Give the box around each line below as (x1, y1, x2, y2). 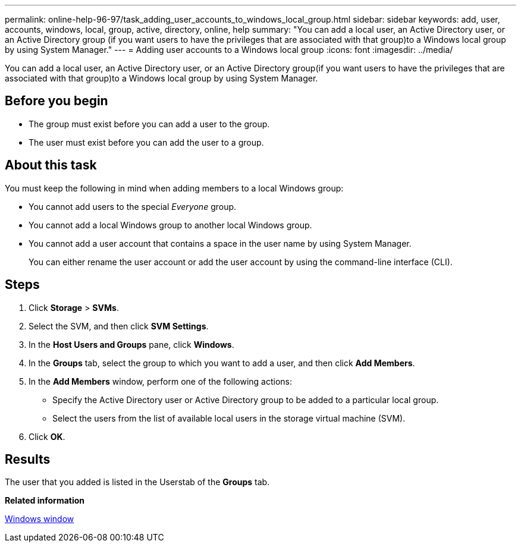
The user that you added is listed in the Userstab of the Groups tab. (5, 477, 270, 488)
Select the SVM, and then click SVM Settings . (29, 320, 209, 331)
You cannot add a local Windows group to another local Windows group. (29, 219, 312, 230)
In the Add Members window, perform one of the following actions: (29, 376, 293, 386)
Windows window (5, 514, 74, 524)
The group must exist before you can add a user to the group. (29, 118, 270, 129)
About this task (5, 158, 97, 173)
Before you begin (5, 93, 108, 109)
